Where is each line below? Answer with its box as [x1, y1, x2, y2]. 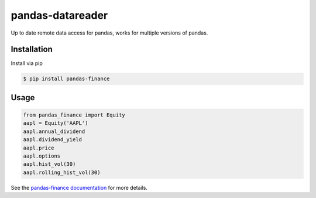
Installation [11, 45, 53, 54]
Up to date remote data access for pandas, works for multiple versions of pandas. [11, 29, 208, 36]
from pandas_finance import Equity [23, 112, 125, 118]
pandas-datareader [11, 9, 108, 22]
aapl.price [23, 144, 54, 151]
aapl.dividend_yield [23, 136, 82, 143]
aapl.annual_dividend [23, 128, 85, 135]
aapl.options [23, 152, 61, 159]
